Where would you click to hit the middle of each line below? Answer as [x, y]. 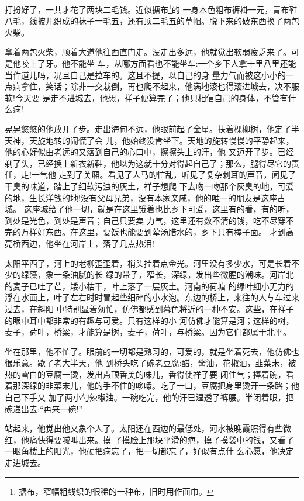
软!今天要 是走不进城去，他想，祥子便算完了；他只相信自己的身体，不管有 [146, 97]
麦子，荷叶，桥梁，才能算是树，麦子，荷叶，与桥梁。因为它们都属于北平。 [148, 332]
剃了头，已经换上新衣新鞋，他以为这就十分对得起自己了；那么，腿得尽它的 [148, 163]
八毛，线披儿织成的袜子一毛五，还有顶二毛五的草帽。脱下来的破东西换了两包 [152, 21]
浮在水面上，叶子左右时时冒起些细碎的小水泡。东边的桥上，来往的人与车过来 [152, 297]
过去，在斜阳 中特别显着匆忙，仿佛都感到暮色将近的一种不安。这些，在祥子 [149, 308]
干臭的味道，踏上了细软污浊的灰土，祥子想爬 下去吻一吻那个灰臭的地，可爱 [149, 186]
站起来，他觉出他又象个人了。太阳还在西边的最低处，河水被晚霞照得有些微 [148, 428]
